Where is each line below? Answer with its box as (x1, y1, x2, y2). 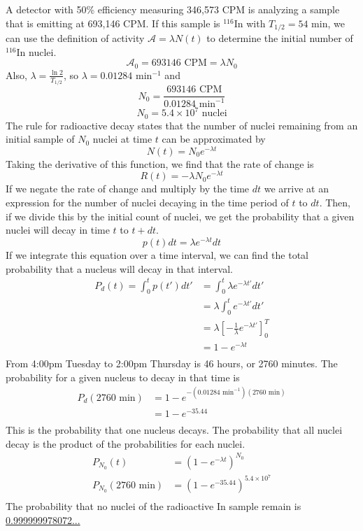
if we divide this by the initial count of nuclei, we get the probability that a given (6, 208, 355, 223)
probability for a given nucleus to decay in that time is (6, 369, 240, 384)
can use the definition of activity (6, 31, 145, 45)
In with (234, 15, 266, 30)
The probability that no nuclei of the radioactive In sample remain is (6, 498, 301, 513)
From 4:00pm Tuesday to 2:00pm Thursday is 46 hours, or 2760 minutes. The (6, 356, 338, 371)
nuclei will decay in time (6, 222, 110, 237)
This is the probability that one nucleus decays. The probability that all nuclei (6, 423, 343, 437)
